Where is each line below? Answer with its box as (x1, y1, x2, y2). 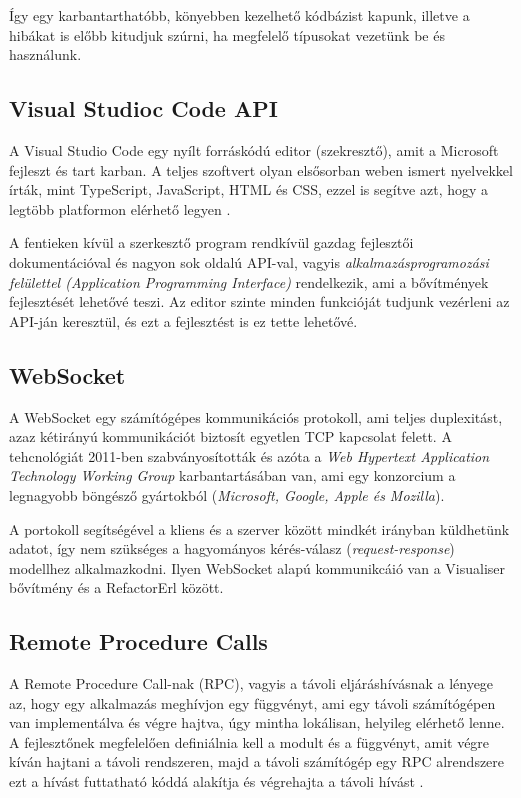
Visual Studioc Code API (9, 93, 278, 124)
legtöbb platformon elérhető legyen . (9, 198, 231, 219)
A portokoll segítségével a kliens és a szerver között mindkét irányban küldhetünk (9, 518, 510, 539)
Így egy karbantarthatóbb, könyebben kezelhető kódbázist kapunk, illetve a (9, 5, 470, 25)
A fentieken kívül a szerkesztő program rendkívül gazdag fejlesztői (9, 232, 414, 253)
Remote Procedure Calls (9, 626, 268, 657)
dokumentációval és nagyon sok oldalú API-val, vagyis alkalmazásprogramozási (9, 251, 489, 272)
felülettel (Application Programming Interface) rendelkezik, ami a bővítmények (9, 271, 489, 292)
